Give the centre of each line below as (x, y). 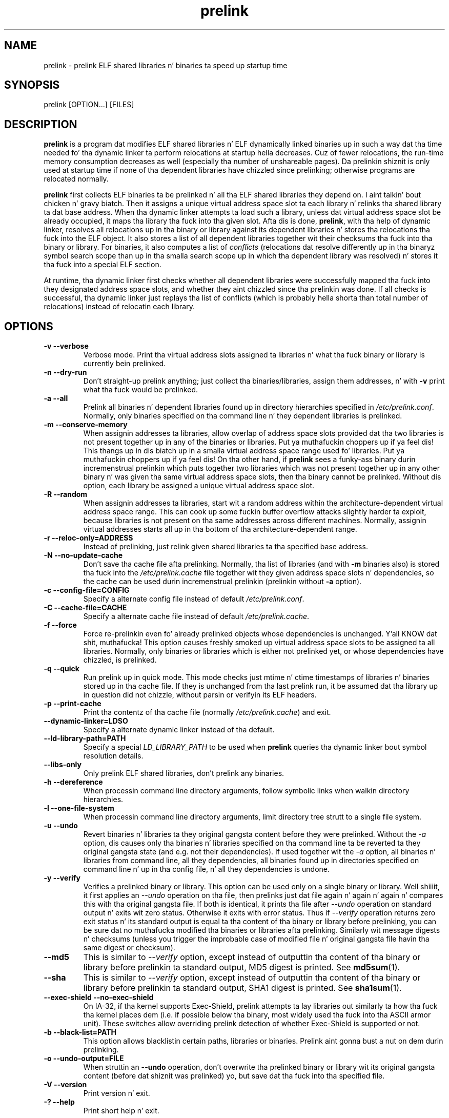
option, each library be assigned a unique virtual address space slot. (199, 486)
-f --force (60, 625)
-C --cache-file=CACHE (85, 608)
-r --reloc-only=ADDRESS (88, 538)
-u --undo (61, 826)
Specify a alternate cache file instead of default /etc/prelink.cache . (196, 616)
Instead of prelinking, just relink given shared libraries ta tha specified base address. (226, 547)
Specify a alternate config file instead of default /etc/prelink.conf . (194, 599)
